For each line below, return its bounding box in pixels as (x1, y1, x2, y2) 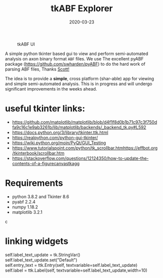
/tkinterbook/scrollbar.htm (12, 150, 65, 156)
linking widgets (5, 236, 69, 246)
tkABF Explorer (51, 3, 113, 14)
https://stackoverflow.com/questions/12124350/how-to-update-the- (12, 155, 149, 161)
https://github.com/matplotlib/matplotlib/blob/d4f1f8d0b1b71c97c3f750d (12, 119, 157, 125)
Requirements (5, 178, 63, 189)
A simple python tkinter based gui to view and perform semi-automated (5, 51, 148, 56)
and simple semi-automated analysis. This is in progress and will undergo (5, 81, 152, 87)
